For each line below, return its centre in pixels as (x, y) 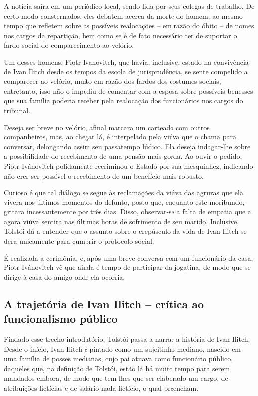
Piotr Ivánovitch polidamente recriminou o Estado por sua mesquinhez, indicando (129, 165)
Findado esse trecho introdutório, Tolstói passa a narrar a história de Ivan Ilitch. (127, 339)
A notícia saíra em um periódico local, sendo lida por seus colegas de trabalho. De (129, 6)
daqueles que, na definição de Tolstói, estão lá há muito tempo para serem (117, 368)
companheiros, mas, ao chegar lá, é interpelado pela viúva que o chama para (120, 137)
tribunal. (17, 110)
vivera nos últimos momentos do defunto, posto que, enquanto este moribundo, (124, 202)
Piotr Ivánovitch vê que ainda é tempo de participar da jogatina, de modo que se (127, 267)
